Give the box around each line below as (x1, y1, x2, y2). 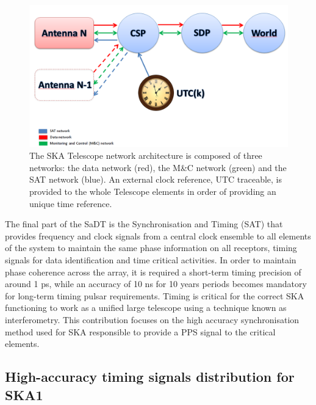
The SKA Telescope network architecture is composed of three (29, 149, 262, 162)
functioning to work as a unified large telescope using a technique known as (5, 301, 287, 314)
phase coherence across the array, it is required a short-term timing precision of (5, 265, 301, 278)
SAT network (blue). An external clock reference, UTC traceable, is (29, 173, 282, 186)
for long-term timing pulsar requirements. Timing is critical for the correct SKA (5, 289, 304, 302)
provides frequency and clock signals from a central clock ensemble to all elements (5, 229, 311, 242)
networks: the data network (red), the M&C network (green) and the (29, 161, 287, 173)
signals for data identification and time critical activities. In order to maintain (5, 254, 296, 266)
